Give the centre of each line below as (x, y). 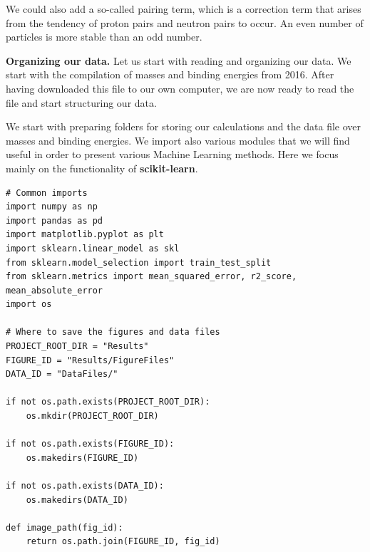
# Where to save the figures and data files (113, 332)
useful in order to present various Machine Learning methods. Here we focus (172, 154)
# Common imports (47, 193)
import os (29, 304)
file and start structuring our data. (81, 102)
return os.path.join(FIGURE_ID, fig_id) (123, 542)
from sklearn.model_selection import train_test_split (139, 262)
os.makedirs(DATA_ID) (77, 500)
